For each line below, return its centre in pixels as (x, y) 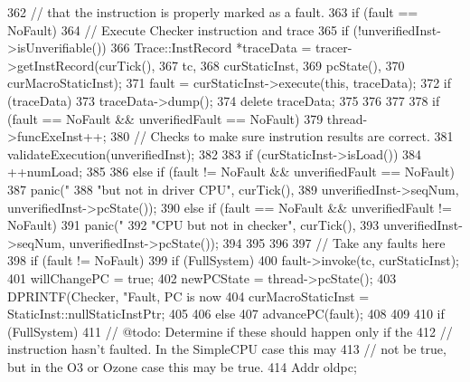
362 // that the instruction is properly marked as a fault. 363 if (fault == (213, 12)
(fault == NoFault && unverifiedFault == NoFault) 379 (165, 118)
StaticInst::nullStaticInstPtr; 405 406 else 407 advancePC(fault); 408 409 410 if (226, 314)
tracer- (334, 48)
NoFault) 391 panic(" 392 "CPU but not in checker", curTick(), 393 (193, 225)
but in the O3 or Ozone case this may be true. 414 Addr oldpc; (182, 366)
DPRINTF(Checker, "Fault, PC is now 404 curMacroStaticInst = (188, 296)
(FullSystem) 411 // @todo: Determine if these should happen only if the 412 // (230, 331)
